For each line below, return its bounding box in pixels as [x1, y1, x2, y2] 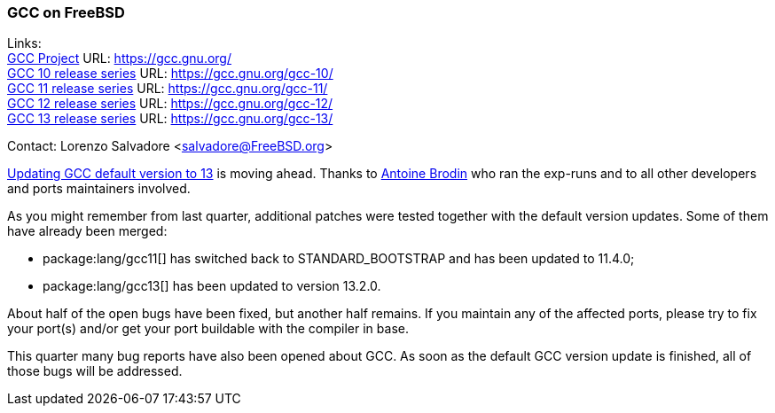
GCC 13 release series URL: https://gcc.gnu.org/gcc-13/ [7, 111, 333, 127]
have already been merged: [7, 223, 168, 239]
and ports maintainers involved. [7, 181, 191, 197]
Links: [7, 35, 42, 51]
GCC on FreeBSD [7, 4, 125, 21]
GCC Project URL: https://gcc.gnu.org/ [7, 51, 231, 66]
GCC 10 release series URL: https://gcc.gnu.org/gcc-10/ [7, 66, 333, 82]
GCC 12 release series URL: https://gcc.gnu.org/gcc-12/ [7, 96, 333, 112]
